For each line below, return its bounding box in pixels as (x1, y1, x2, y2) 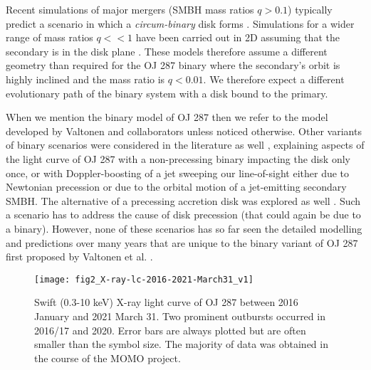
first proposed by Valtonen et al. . (6, 249, 153, 264)
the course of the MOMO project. (34, 350, 181, 365)
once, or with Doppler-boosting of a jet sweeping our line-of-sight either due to (6, 165, 350, 180)
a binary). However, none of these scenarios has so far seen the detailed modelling (6, 221, 362, 236)
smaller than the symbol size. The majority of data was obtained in (34, 337, 328, 351)
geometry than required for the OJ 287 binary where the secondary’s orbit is (6, 58, 340, 73)
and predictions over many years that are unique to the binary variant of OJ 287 (6, 235, 358, 250)
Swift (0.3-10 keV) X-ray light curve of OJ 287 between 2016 (34, 295, 298, 310)
